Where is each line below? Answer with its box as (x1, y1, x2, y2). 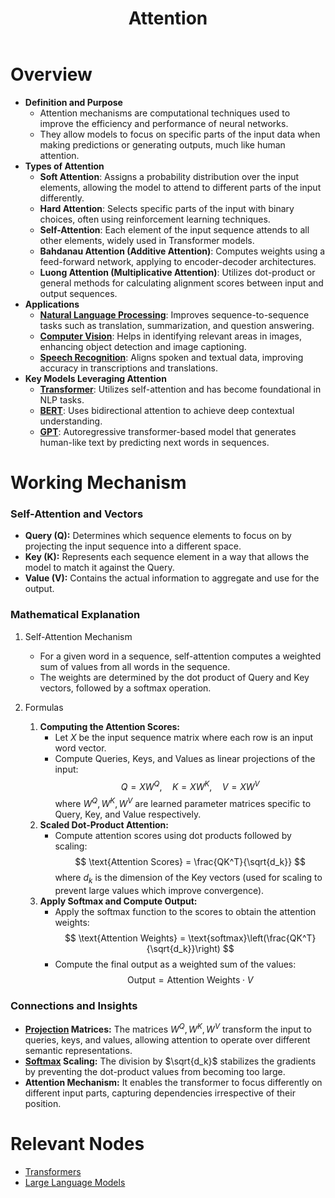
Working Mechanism (10, 472, 187, 494)
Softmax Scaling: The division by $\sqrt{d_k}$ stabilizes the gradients (24, 1055, 317, 1067)
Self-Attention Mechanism (24, 630, 133, 642)
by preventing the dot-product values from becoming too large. (24, 1065, 286, 1077)
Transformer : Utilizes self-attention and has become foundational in (39, 383, 322, 395)
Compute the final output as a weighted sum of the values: (54, 958, 297, 970)
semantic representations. (24, 1044, 133, 1056)
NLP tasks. (39, 393, 85, 406)
